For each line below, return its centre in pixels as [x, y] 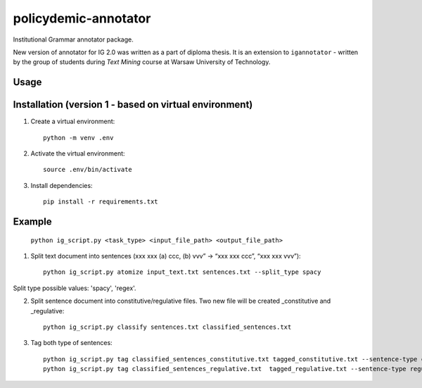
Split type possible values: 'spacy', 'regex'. [75, 288]
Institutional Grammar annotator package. [73, 39]
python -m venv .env [78, 138]
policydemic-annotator [82, 18]
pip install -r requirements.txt [101, 202]
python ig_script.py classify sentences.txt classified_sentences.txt [167, 327]
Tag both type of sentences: [71, 343]
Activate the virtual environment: [78, 154]
